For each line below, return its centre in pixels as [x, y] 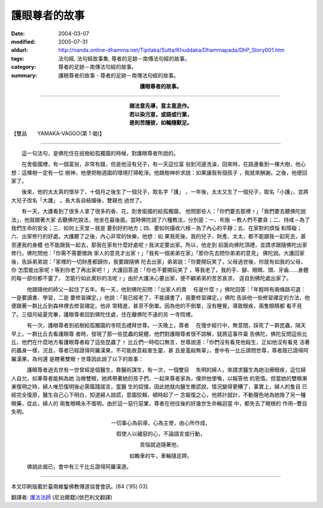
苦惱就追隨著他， [161, 445]
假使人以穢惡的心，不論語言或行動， [161, 433]
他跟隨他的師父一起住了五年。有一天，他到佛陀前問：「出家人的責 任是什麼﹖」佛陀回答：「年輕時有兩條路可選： [166, 289]
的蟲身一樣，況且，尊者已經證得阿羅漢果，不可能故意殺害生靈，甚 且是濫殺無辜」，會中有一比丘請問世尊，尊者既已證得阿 [160, 351]
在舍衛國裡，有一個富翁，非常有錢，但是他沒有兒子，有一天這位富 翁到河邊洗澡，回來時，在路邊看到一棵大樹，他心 [164, 164]
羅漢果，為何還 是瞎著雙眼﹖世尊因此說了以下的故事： [77, 358]
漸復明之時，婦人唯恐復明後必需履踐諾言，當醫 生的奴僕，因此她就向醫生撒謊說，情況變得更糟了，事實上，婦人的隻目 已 [159, 387]
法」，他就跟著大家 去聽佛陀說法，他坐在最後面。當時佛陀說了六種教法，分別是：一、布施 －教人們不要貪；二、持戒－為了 [161, 220]
